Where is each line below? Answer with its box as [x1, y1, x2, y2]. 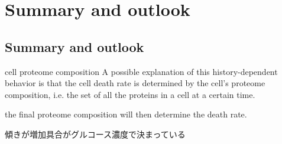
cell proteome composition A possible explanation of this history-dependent [5, 65, 278, 77]
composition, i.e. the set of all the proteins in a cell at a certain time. [5, 88, 255, 100]
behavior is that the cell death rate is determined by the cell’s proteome [5, 77, 265, 89]
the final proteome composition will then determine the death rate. [5, 108, 247, 120]
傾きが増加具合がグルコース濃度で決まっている [5, 127, 186, 140]
